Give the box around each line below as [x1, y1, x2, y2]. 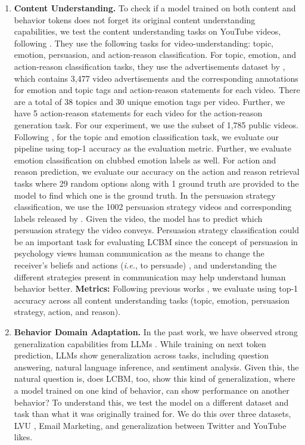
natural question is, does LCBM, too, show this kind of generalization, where [14, 372, 295, 385]
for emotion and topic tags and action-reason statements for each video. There [14, 84, 300, 96]
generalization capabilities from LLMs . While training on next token [14, 337, 266, 350]
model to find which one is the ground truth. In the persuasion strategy [14, 188, 276, 201]
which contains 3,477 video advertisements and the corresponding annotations [14, 72, 298, 84]
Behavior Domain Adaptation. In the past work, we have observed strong [14, 326, 298, 338]
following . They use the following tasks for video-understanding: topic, [14, 36, 274, 49]
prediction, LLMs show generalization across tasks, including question [14, 349, 269, 361]
